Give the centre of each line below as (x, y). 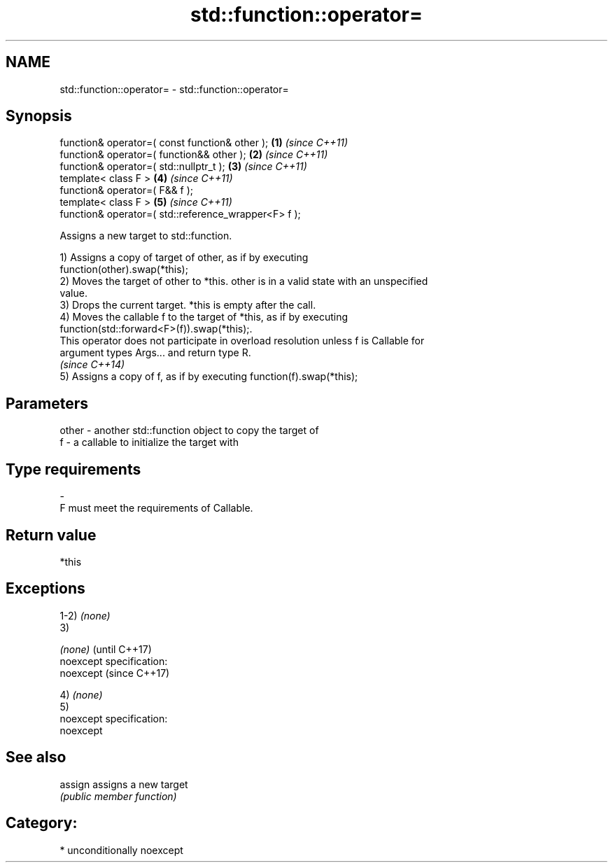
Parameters (47, 403)
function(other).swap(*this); (124, 269)
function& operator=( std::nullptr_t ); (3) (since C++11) (183, 167)
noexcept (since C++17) (115, 673)
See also (36, 757)
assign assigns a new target (124, 784)
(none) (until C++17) (106, 649)
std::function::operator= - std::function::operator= (174, 89)
